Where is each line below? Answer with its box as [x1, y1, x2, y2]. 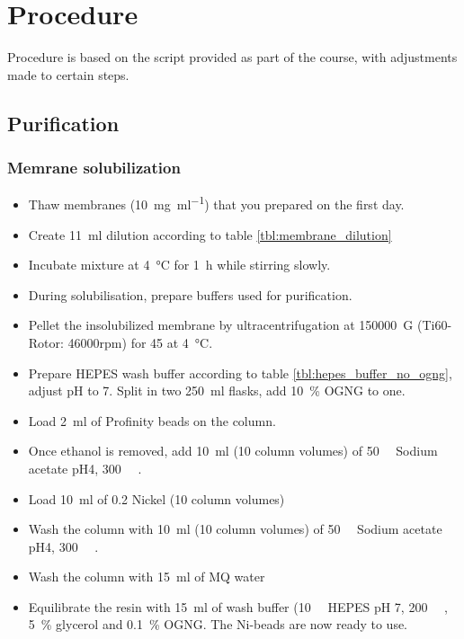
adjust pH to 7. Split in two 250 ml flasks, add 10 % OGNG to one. [28, 381, 406, 400]
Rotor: [28, 333, 64, 351]
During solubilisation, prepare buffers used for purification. [28, 285, 352, 304]
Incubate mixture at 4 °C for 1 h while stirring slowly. [28, 255, 331, 274]
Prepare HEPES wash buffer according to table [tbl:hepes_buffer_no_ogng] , [28, 363, 452, 382]
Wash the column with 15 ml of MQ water [28, 567, 265, 586]
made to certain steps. [7, 65, 129, 84]
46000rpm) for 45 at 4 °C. [67, 333, 213, 351]
